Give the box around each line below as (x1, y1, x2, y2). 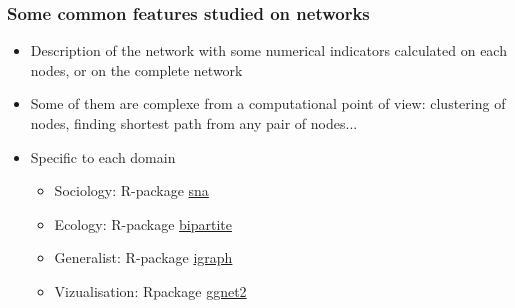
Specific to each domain (30, 146, 176, 167)
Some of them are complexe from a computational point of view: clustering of (30, 93, 506, 114)
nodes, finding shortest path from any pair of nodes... (30, 113, 358, 133)
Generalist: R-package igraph (54, 247, 233, 268)
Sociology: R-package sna (54, 180, 209, 201)
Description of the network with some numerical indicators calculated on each (30, 40, 507, 61)
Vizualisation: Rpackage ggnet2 (54, 280, 247, 301)
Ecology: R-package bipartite (54, 213, 232, 234)
